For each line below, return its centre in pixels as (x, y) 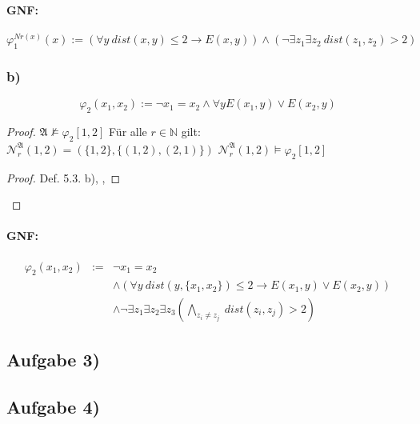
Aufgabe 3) (53, 359)
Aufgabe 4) (53, 406)
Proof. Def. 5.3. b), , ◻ (64, 177)
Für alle (128, 132)
